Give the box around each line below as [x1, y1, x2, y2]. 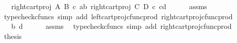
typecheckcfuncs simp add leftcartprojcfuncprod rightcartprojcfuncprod [4, 11, 233, 21]
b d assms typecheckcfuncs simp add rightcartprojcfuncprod [11, 21, 232, 31]
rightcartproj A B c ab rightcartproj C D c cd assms [11, 1, 207, 11]
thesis [4, 30, 22, 41]
